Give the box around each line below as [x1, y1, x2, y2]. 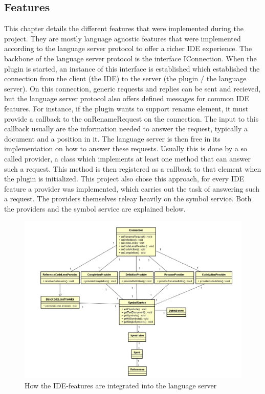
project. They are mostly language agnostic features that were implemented [4, 33, 241, 43]
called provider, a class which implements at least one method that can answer [4, 153, 251, 164]
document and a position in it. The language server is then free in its [4, 133, 220, 144]
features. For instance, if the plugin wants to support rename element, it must [4, 103, 249, 113]
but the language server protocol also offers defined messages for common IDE [4, 93, 249, 104]
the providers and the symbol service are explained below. [4, 203, 186, 214]
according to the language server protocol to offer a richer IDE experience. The [4, 43, 252, 54]
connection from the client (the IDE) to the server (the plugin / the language [4, 73, 247, 84]
